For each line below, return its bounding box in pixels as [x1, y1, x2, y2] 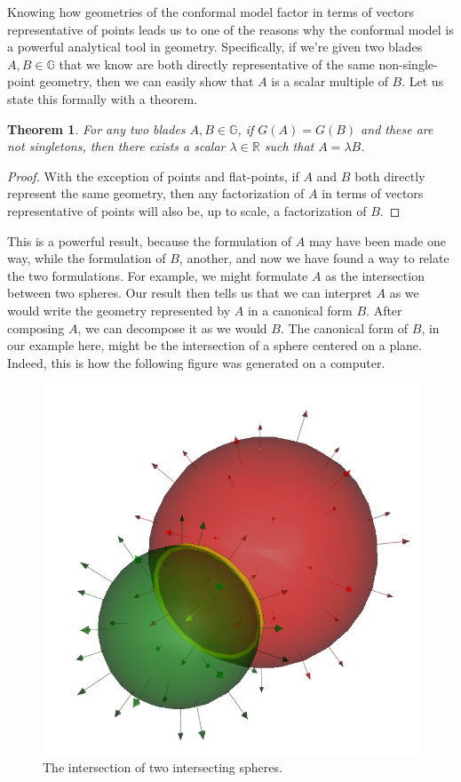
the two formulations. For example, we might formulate [7, 266, 308, 284]
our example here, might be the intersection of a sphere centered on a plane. [7, 336, 422, 355]
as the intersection [325, 266, 425, 284]
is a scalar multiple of [271, 72, 388, 91]
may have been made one [308, 231, 446, 250]
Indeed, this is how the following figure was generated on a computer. [7, 353, 385, 371]
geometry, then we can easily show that [39, 72, 254, 91]
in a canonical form [247, 300, 353, 319]
